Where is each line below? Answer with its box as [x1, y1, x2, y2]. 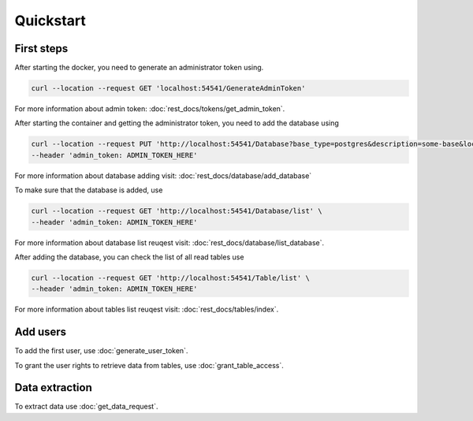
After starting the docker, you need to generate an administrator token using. [14, 63, 264, 73]
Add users [14, 326, 67, 339]
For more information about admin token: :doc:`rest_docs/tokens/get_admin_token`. [14, 104, 285, 114]
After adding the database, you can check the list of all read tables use [14, 252, 244, 262]
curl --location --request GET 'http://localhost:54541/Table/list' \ [31, 273, 311, 282]
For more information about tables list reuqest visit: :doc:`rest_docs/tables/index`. [14, 304, 279, 315]
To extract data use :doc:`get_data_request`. [14, 402, 158, 412]
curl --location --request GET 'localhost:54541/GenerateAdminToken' [31, 84, 306, 93]
